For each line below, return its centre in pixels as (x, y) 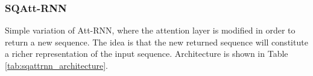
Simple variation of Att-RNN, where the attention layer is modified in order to (150, 30)
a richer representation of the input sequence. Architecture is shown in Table (147, 54)
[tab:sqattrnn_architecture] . (56, 65)
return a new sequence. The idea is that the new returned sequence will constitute (156, 42)
